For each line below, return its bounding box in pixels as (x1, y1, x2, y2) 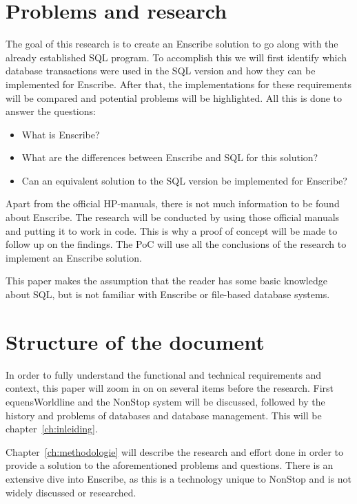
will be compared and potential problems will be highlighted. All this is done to (6, 90, 343, 105)
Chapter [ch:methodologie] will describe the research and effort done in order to (6, 444, 344, 459)
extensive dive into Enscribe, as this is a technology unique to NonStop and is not (6, 471, 351, 485)
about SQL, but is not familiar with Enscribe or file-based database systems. (6, 287, 330, 302)
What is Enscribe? (21, 127, 100, 141)
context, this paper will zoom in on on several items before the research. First (6, 381, 334, 395)
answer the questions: (6, 104, 96, 118)
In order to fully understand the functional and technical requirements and (6, 367, 322, 381)
